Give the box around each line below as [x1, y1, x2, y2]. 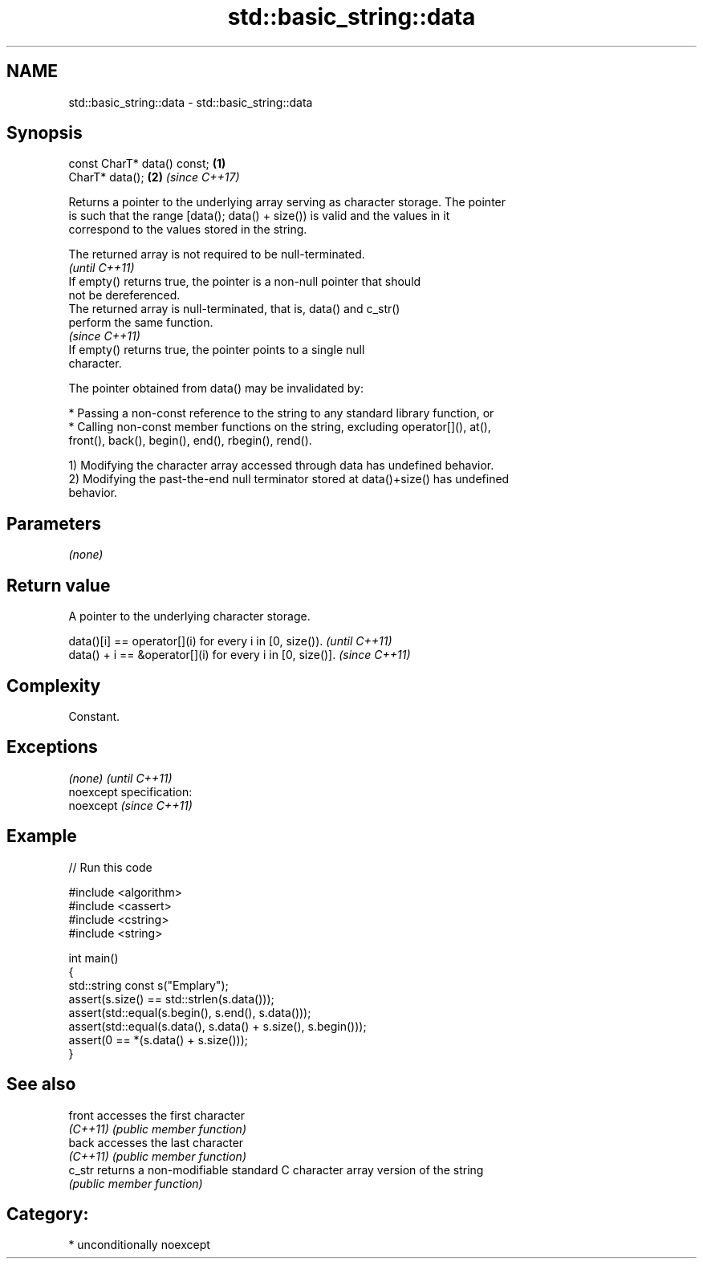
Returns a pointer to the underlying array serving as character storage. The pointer [68, 195, 506, 209]
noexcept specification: [68, 784, 193, 799]
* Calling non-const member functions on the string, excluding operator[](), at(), [68, 420, 491, 434]
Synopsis [6, 123, 83, 144]
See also [6, 1074, 76, 1095]
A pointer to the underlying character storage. [68, 609, 311, 624]
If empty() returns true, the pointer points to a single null [68, 343, 365, 357]
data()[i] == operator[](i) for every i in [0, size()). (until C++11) [68, 634, 392, 649]
